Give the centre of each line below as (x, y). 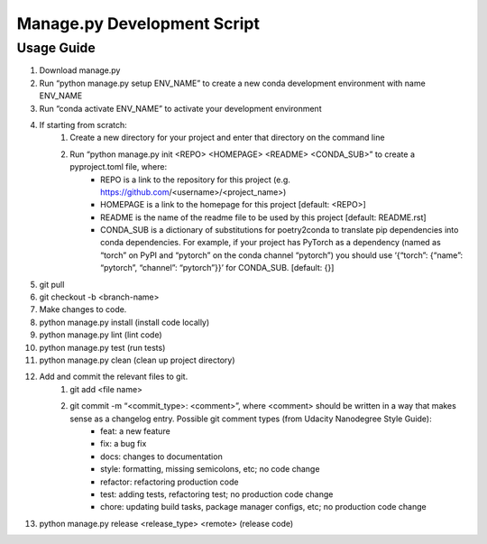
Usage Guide (56, 48)
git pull (52, 284)
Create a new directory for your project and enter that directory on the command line (227, 138)
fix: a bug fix (124, 444)
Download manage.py (80, 70)
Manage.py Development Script (138, 23)
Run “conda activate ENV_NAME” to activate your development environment (180, 108)
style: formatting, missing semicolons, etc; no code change (210, 469)
